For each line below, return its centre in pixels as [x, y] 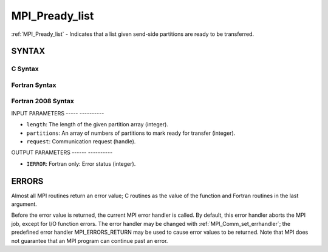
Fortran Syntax [34, 85]
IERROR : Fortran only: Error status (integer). [81, 163]
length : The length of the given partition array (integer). [97, 124]
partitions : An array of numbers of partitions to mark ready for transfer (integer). [131, 133]
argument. [24, 204]
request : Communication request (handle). [81, 141]
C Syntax [25, 69]
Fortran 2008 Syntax [43, 101]
